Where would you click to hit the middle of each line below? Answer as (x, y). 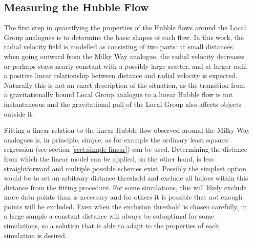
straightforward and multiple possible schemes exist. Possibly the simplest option (125, 168)
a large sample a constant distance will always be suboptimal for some (109, 216)
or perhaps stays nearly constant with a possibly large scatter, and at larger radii (126, 66)
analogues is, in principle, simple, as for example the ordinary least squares (116, 139)
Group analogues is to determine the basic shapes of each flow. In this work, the (124, 37)
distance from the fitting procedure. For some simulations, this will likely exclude (125, 187)
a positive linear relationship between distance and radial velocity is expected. (121, 75)
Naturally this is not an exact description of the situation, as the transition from (125, 85)
